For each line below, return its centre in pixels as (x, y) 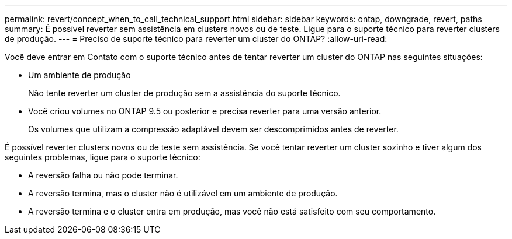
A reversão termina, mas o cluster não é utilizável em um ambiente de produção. (183, 193)
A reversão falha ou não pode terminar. (103, 175)
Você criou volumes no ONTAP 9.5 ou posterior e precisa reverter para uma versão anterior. (205, 111)
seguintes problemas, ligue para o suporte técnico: (103, 157)
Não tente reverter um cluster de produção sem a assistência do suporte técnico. (184, 93)
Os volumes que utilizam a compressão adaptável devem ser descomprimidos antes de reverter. (213, 129)
